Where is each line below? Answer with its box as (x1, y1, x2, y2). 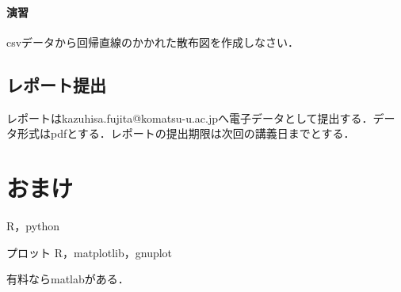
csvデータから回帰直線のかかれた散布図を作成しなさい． (6, 33, 300, 50)
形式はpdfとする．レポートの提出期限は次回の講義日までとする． (17, 125, 355, 142)
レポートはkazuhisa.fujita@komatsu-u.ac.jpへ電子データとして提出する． (6, 109, 373, 126)
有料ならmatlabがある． (6, 271, 129, 287)
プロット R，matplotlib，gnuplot (6, 244, 173, 260)
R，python (6, 217, 60, 233)
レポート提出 (6, 72, 106, 97)
